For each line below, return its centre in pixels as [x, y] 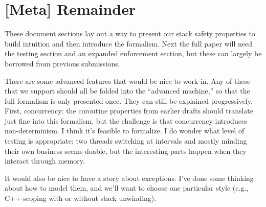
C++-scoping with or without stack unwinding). [81, 198]
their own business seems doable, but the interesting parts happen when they [126, 151]
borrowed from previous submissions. [62, 63]
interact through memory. [45, 161]
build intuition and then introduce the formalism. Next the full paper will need [129, 43]
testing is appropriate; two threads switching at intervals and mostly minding [126, 141]
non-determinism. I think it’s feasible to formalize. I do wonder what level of [125, 131]
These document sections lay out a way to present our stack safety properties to [130, 33]
